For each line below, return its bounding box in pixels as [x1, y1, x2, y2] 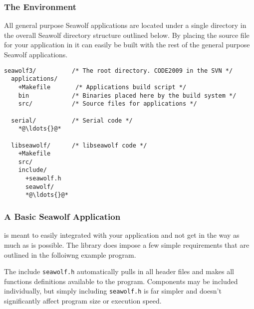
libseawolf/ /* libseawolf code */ [11, 142, 147, 149]
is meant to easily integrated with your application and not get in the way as [4, 230, 240, 240]
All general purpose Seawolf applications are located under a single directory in [4, 20, 247, 30]
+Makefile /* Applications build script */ [18, 83, 187, 91]
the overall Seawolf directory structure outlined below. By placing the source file [4, 29, 250, 40]
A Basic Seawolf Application [4, 210, 121, 223]
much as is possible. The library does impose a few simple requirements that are [4, 239, 250, 250]
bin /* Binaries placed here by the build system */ [18, 92, 237, 99]
